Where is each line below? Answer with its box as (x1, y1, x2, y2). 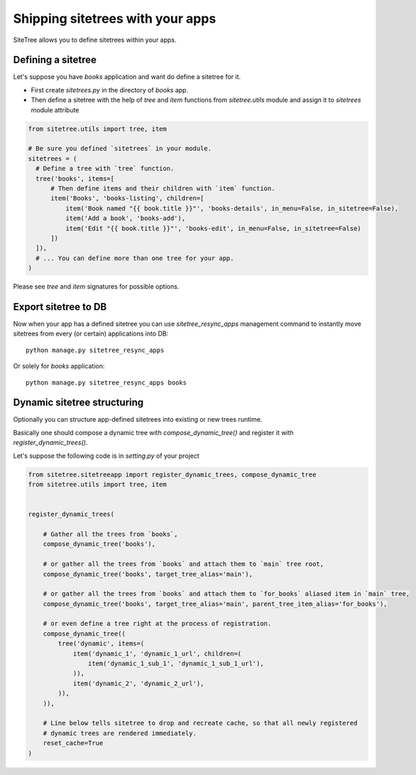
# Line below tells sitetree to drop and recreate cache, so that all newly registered (43, 719, 358, 727)
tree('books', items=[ (35, 174, 115, 183)
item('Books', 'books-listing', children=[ (50, 194, 204, 203)
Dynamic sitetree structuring (13, 397, 144, 409)
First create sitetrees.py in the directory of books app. (31, 85, 188, 94)
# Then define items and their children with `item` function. (50, 184, 275, 192)
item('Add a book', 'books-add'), (65, 214, 186, 223)
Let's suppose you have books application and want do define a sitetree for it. (13, 73, 241, 81)
